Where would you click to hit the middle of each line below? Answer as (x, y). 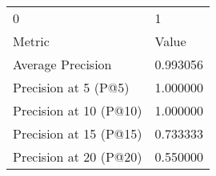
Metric (31, 41)
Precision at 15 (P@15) (78, 133)
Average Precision (62, 64)
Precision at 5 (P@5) (71, 87)
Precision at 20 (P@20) (78, 156)
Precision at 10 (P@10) (78, 110)
